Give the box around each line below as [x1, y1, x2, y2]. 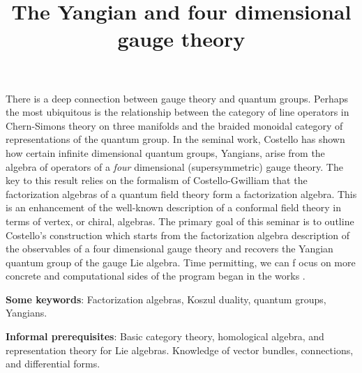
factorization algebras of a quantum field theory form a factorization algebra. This [6, 186, 357, 201]
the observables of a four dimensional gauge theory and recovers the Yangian [6, 241, 333, 256]
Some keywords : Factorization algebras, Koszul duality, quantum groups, [6, 291, 326, 306]
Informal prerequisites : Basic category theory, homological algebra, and [6, 329, 324, 344]
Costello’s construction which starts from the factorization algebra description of [6, 227, 350, 242]
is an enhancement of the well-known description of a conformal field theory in [6, 200, 341, 215]
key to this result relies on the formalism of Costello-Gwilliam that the [6, 173, 308, 188]
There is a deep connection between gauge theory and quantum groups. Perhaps [6, 91, 348, 105]
